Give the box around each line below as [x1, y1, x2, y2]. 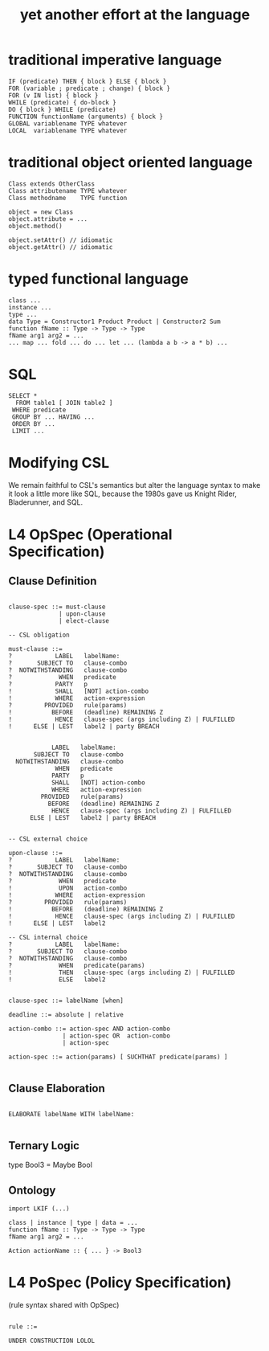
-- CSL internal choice [8, 933, 88, 941]
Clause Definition [8, 575, 97, 588]
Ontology [8, 1183, 56, 1197]
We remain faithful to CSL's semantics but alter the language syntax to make [8, 480, 261, 489]
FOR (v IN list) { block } [8, 91, 99, 100]
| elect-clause [59, 616, 110, 624]
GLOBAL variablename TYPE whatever [8, 119, 128, 128]
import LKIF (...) [8, 1205, 70, 1213]
